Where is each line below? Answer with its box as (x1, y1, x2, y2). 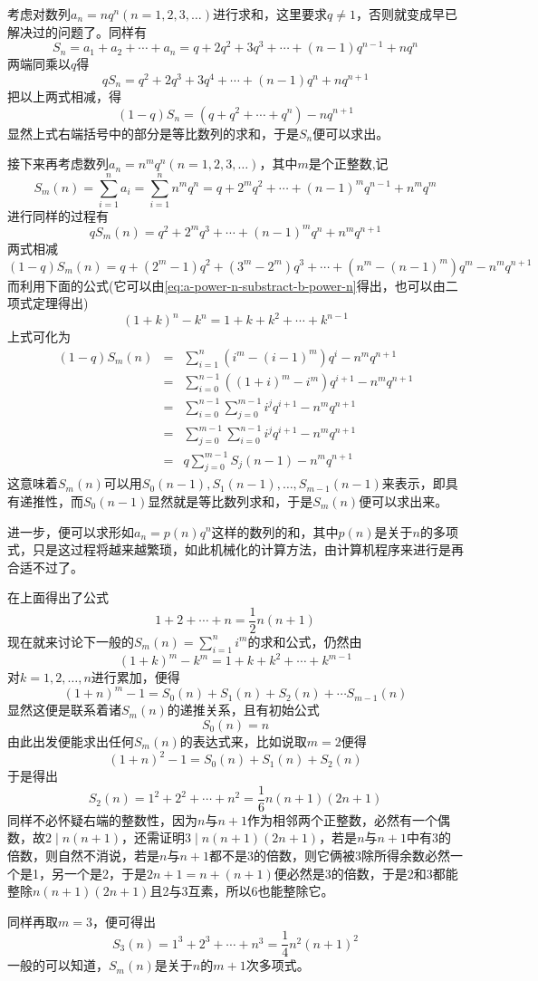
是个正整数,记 (308, 154, 389, 173)
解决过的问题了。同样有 (7, 22, 147, 41)
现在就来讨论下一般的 (7, 631, 134, 650)
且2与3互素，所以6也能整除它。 (149, 881, 334, 900)
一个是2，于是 (63, 863, 147, 882)
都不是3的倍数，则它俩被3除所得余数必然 (208, 845, 450, 864)
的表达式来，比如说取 (179, 731, 307, 750)
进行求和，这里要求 (213, 5, 328, 23)
